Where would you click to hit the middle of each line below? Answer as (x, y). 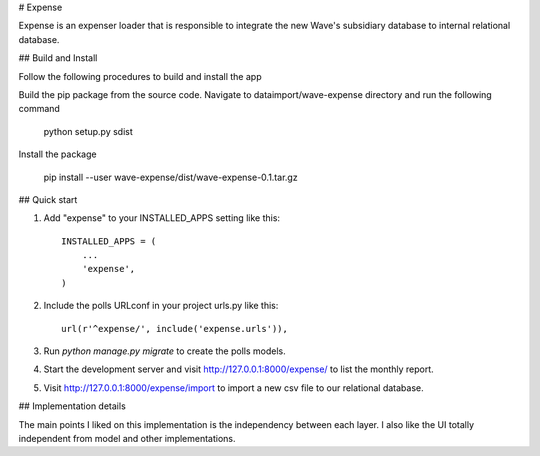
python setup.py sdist (88, 131)
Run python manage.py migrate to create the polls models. (164, 351)
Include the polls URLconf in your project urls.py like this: (161, 306)
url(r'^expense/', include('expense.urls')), (175, 328)
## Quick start (48, 199)
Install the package (57, 154)
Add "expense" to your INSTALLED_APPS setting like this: (161, 218)
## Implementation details (72, 406)
